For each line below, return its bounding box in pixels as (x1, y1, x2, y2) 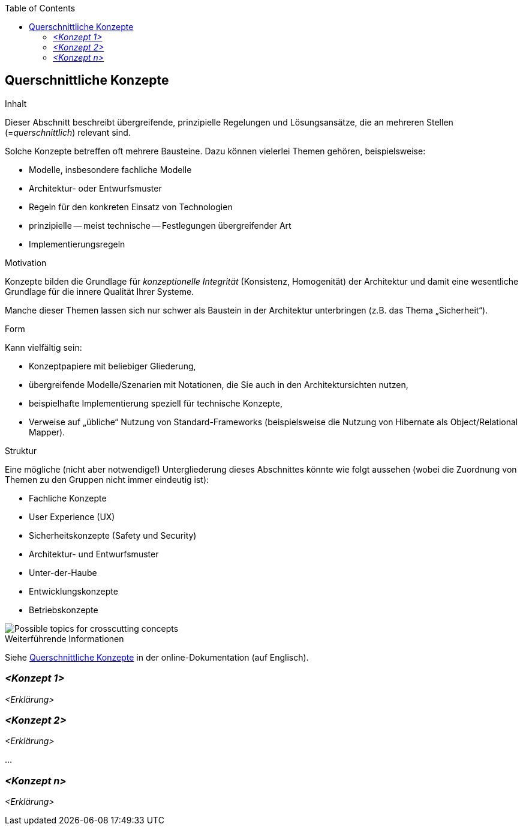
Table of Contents (5, 3, 76, 13)
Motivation (5, 257, 47, 268)
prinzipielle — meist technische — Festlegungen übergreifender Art (29, 220, 291, 231)
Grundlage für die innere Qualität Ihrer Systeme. (5, 286, 194, 297)
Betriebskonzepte (29, 604, 98, 615)
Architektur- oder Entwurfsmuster (29, 183, 162, 193)
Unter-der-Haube (29, 567, 97, 578)
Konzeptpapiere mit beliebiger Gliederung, (29, 360, 196, 371)
